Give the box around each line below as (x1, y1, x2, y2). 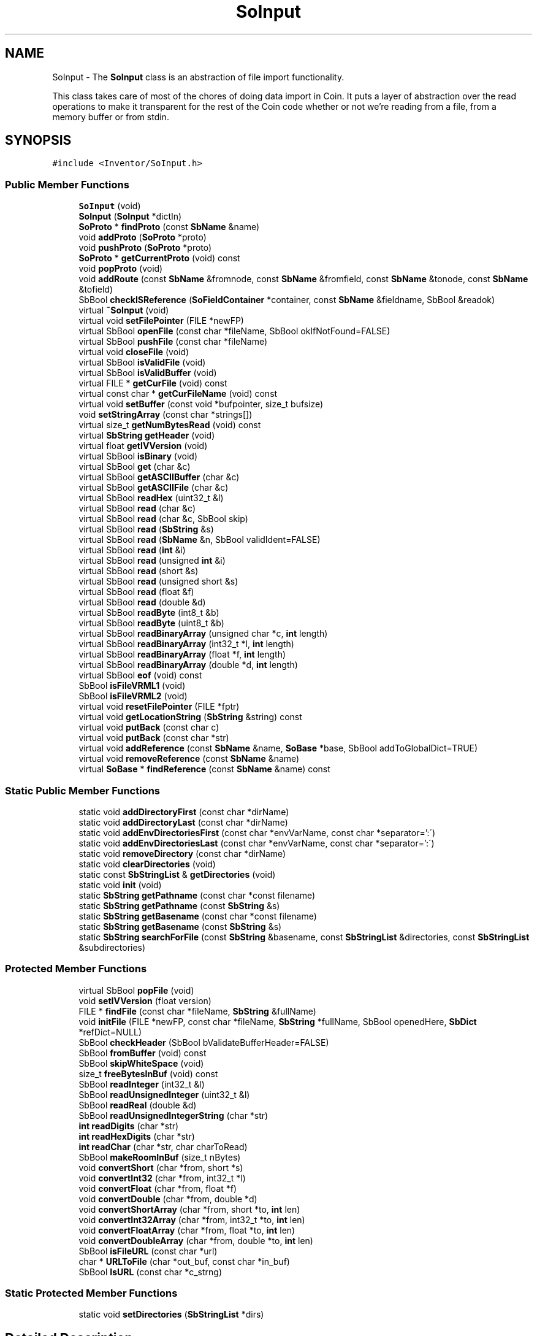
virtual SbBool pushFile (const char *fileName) (78, 336, 268, 347)
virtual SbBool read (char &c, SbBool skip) (78, 513, 248, 524)
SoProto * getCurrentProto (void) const (78, 253, 240, 264)
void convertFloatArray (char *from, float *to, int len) (78, 1224, 295, 1235)
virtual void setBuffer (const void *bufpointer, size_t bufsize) (78, 399, 324, 410)
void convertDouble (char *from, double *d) (78, 1193, 257, 1204)
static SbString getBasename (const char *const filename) (78, 910, 317, 921)
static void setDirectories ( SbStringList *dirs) (78, 1309, 264, 1320)
